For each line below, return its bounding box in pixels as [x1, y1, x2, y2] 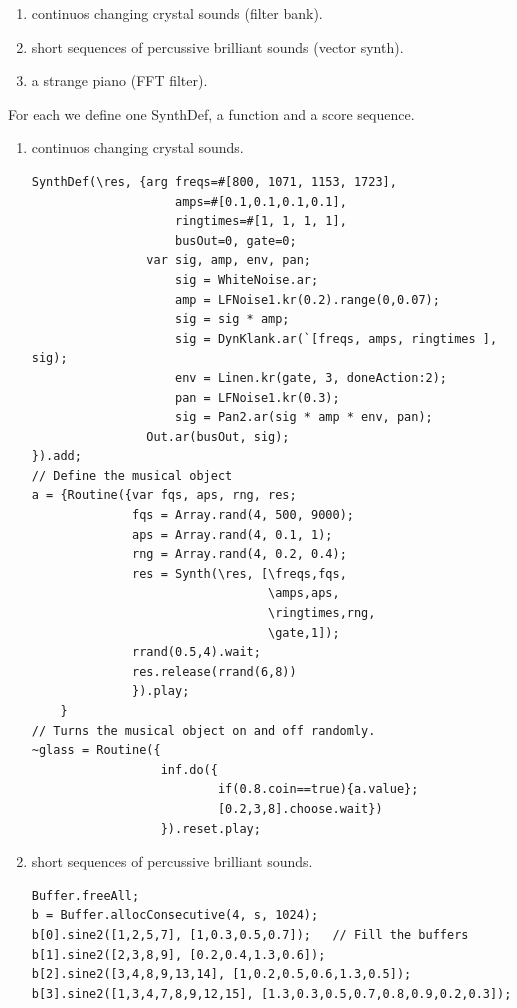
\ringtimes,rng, [268, 606, 376, 621]
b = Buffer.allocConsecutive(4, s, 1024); [31, 908, 319, 923]
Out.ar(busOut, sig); [146, 429, 290, 444]
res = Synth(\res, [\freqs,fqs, [132, 566, 347, 581]
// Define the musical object [31, 468, 233, 483]
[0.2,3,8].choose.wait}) [217, 801, 383, 816]
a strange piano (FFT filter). [31, 70, 208, 91]
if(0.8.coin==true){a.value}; [217, 782, 419, 797]
